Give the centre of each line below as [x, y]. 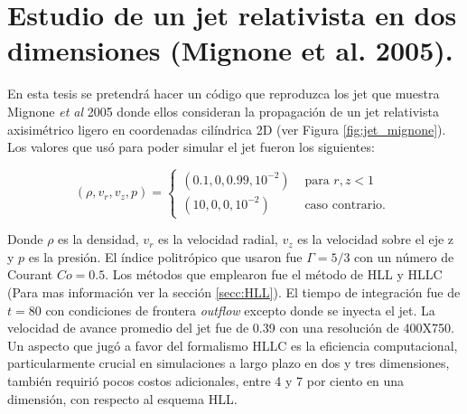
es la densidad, [98, 239]
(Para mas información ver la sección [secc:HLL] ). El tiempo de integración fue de [234, 292]
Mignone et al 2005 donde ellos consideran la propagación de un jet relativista [223, 111]
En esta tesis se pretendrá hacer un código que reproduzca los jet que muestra [224, 94]
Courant [30, 274]
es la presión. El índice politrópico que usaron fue [165, 256]
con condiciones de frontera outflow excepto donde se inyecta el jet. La [240, 310]
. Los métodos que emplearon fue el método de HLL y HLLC [274, 274]
